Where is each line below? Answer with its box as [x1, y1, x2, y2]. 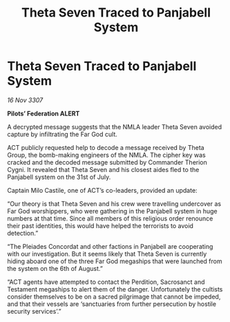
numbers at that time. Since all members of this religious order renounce [7, 214, 213, 222]
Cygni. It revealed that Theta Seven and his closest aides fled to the [7, 165, 200, 173]
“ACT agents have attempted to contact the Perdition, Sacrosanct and [7, 278, 205, 286]
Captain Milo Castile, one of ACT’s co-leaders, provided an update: [7, 186, 198, 194]
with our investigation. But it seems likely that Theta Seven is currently [7, 249, 207, 258]
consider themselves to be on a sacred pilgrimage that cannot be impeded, [7, 292, 221, 301]
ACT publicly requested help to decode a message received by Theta [7, 143, 205, 151]
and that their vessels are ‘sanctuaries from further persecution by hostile [7, 299, 216, 308]
